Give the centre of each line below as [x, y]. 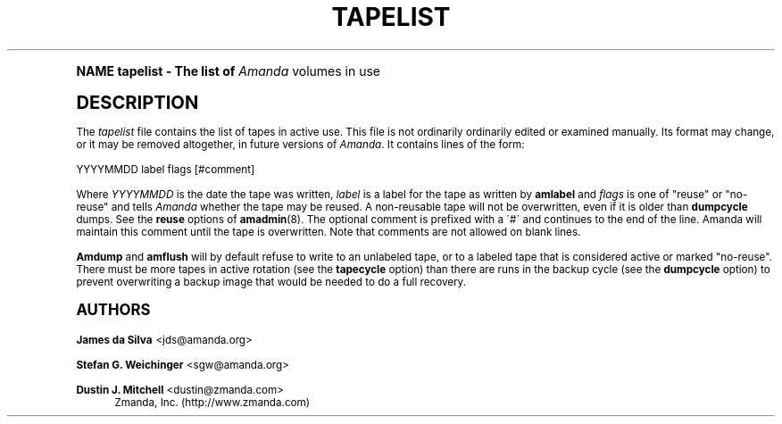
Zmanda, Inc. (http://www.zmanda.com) [212, 402]
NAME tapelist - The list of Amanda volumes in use [229, 71]
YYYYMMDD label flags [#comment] [166, 169]
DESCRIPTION [137, 102]
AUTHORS [113, 309]
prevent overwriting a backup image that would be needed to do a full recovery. [271, 282]
